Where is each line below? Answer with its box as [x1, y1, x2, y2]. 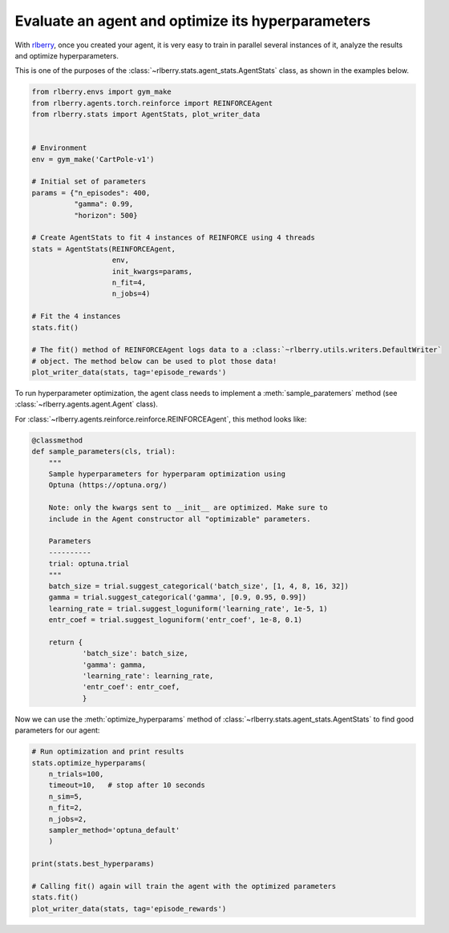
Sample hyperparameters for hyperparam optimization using [48, 470, 286, 479]
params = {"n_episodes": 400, [31, 188, 151, 197]
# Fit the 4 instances [31, 312, 121, 321]
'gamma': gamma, [82, 660, 147, 669]
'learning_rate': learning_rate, [82, 672, 214, 681]
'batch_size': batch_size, [82, 649, 188, 658]
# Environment [31, 143, 87, 152]
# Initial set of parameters [31, 177, 147, 186]
